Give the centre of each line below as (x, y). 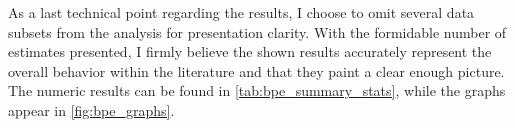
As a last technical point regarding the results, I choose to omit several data (241, 12)
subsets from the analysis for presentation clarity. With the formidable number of (257, 31)
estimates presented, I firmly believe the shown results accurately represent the (250, 51)
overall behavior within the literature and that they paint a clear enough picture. (256, 70)
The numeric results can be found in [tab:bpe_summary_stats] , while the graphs (257, 90)
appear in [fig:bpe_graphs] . (91, 109)
